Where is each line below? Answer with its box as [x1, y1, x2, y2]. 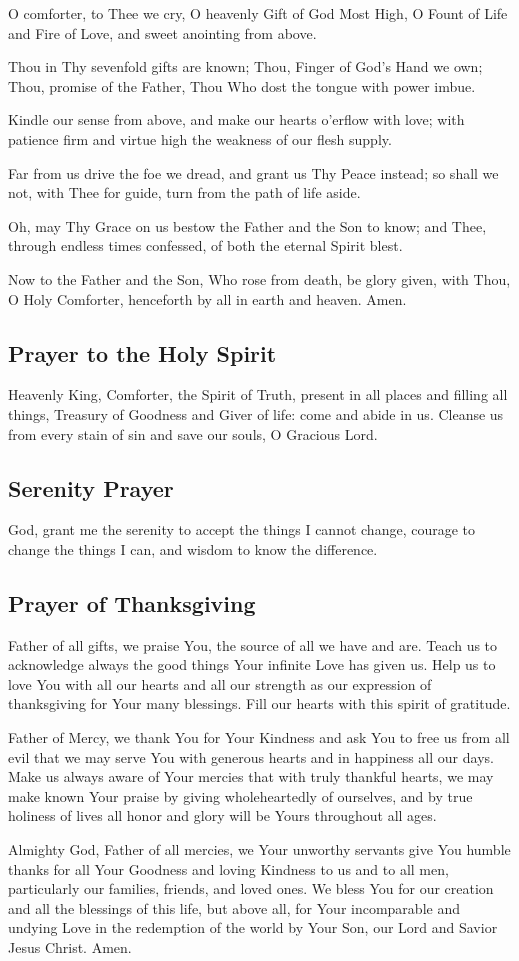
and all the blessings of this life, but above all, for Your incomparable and [8, 897, 460, 918]
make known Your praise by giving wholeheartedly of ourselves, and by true [8, 785, 473, 806]
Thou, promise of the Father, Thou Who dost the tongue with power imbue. [8, 75, 476, 96]
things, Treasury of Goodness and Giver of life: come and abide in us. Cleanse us [8, 403, 504, 424]
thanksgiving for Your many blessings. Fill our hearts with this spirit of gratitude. [8, 693, 511, 714]
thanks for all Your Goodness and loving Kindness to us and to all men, [8, 858, 449, 879]
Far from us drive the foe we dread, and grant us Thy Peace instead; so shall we [8, 162, 499, 183]
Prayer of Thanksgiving [8, 587, 256, 618]
